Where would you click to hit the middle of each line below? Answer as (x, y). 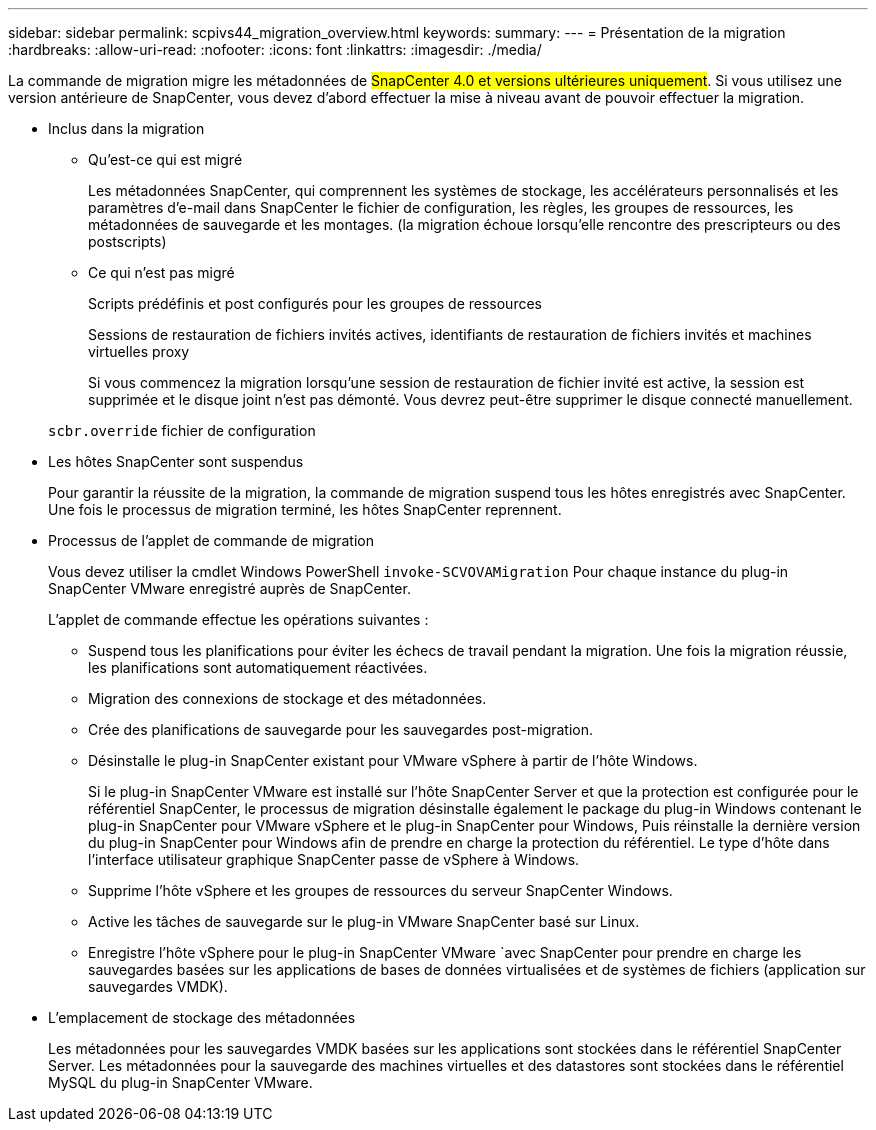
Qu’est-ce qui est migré (165, 159)
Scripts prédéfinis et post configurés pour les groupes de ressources (315, 303)
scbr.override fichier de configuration (182, 430)
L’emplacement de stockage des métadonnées (202, 1017)
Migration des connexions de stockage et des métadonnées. (287, 698)
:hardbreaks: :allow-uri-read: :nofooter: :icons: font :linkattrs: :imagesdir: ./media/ (275, 49)
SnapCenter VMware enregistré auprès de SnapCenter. (229, 588)
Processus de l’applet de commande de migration (211, 540)
